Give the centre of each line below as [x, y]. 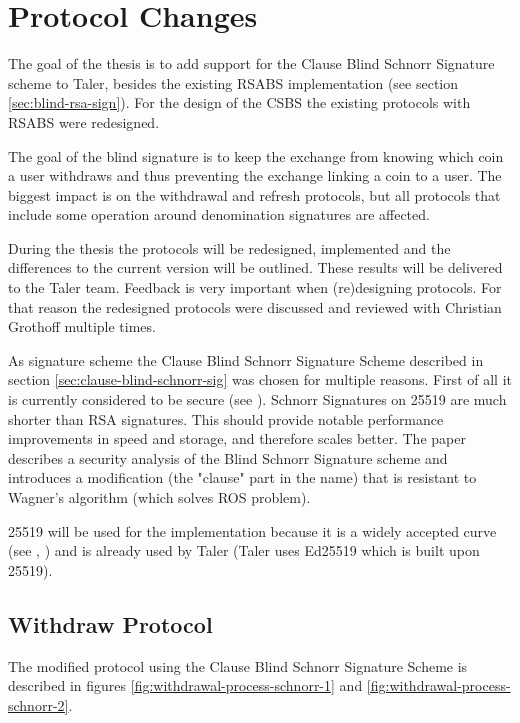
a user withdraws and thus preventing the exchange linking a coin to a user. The [255, 175]
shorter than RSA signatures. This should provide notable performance [226, 418]
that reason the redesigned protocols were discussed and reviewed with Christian [255, 306]
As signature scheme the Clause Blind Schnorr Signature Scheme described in [246, 359]
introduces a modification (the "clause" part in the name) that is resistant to [242, 477]
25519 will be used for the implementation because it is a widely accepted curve [252, 530]
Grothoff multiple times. [82, 326]
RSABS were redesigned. [84, 121]
